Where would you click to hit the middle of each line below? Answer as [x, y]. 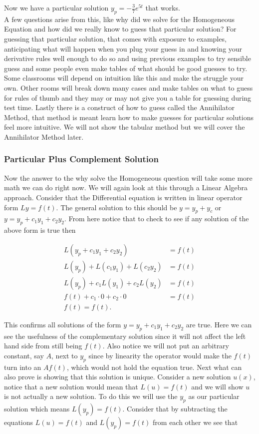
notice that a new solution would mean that [71, 386]
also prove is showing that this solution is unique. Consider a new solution [118, 377]
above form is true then [40, 230]
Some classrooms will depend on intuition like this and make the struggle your [124, 78]
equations [19, 422]
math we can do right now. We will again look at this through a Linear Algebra [126, 187]
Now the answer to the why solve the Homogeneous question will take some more [128, 177]
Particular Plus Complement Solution [81, 159]
